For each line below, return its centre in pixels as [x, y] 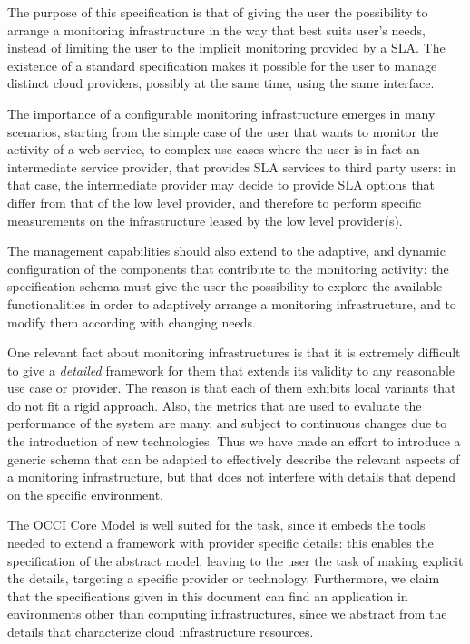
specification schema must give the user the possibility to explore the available [225, 286]
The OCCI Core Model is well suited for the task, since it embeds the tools [216, 525]
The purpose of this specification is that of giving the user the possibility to [218, 12]
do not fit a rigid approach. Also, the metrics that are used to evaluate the [215, 405]
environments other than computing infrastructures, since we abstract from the [227, 614]
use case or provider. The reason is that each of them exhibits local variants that [232, 388]
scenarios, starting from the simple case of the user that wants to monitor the [223, 131]
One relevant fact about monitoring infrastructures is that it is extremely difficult [234, 352]
